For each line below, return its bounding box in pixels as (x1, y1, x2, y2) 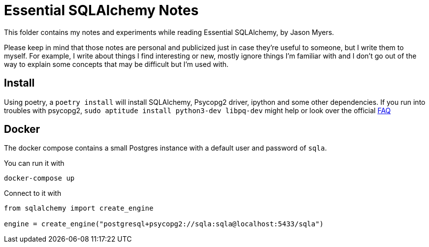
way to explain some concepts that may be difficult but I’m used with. (4, 60, 229, 68)
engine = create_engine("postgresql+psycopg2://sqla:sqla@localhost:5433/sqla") (4, 220, 324, 228)
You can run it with (4, 159, 65, 168)
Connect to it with (4, 189, 62, 198)
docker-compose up (4, 174, 75, 183)
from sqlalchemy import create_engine (4, 204, 154, 213)
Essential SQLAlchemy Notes (4, 2, 199, 19)
